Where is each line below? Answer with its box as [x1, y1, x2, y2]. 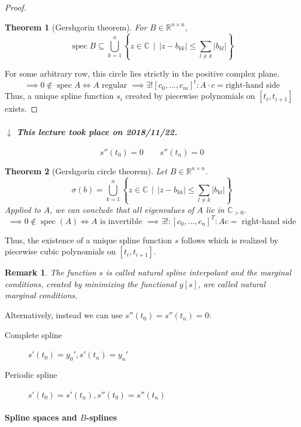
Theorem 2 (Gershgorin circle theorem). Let [5, 164, 167, 177]
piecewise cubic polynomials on [5, 245, 116, 257]
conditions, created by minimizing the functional [5, 277, 177, 290]
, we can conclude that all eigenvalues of [50, 203, 194, 215]
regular [102, 81, 127, 90]
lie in [206, 203, 224, 215]
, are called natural [198, 277, 265, 290]
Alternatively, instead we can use [5, 309, 123, 321]
